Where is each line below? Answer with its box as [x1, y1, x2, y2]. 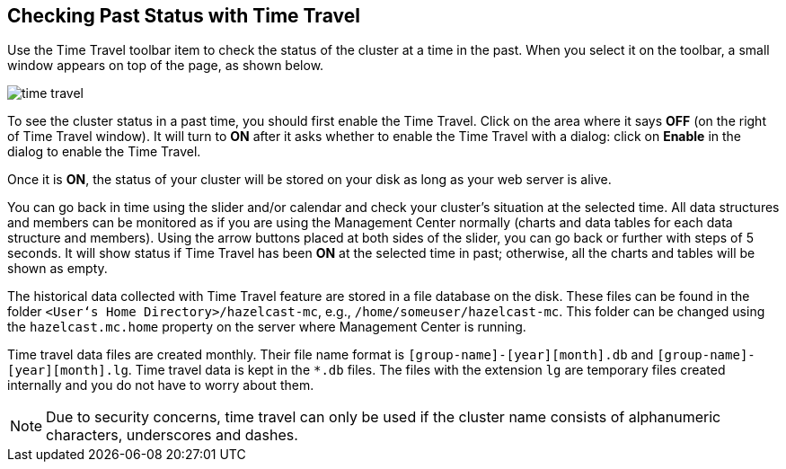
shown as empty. [7, 261, 108, 277]
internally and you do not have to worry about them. [7, 377, 314, 394]
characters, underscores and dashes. [46, 426, 298, 445]
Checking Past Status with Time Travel [7, 4, 360, 27]
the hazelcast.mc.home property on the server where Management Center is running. [7, 319, 526, 335]
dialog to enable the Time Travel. [7, 144, 201, 160]
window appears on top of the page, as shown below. [7, 58, 324, 74]
